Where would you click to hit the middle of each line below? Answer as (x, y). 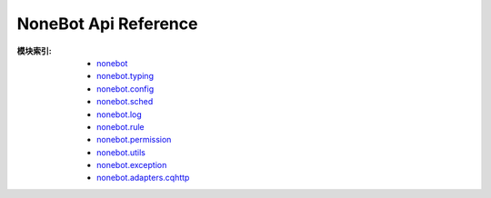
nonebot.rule (120, 126)
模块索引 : (34, 51)
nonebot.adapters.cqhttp (143, 178)
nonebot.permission (134, 140)
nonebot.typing (125, 76)
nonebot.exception (132, 165)
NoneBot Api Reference (107, 24)
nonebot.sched (125, 102)
